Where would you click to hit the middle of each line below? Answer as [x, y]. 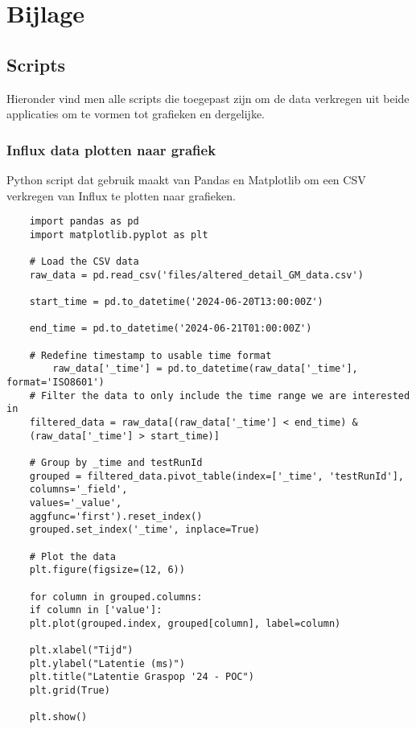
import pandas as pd [84, 222]
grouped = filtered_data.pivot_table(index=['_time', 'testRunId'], [216, 476]
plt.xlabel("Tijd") [81, 651]
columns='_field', [78, 490]
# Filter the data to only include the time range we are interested [220, 395]
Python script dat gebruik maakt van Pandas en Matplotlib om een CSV [186, 179]
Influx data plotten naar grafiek [111, 149]
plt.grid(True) [70, 691]
